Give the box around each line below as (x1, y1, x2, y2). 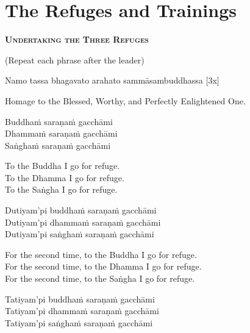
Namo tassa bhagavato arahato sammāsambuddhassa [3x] (5, 74, 220, 87)
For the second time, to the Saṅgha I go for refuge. (5, 272, 195, 285)
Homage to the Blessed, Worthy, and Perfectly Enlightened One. (5, 94, 246, 107)
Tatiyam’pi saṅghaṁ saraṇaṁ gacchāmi (5, 316, 153, 329)
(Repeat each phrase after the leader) (5, 53, 145, 66)
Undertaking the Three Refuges (5, 33, 149, 46)
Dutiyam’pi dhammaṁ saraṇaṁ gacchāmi (5, 215, 161, 228)
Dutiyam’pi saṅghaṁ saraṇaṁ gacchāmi (5, 227, 154, 240)
